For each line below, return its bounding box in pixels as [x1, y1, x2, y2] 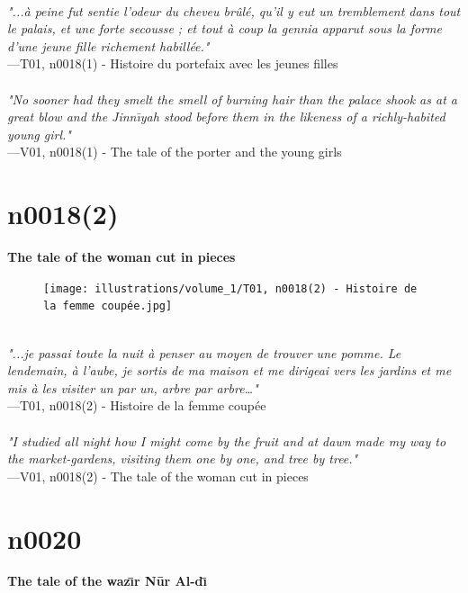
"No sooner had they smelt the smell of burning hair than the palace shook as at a [7, 89, 457, 108]
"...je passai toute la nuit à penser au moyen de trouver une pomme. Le [7, 343, 401, 362]
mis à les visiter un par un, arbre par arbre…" [7, 378, 258, 397]
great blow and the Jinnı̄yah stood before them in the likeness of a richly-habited [7, 107, 445, 126]
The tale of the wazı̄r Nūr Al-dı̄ [7, 571, 208, 590]
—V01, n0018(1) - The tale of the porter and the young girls [7, 142, 342, 161]
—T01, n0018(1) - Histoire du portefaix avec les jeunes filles [7, 54, 338, 73]
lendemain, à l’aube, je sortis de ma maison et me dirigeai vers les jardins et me [7, 361, 452, 380]
